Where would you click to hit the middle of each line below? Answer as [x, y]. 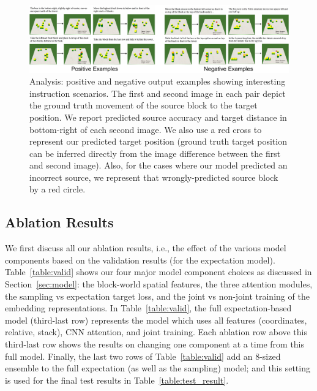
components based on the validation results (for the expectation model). [140, 260]
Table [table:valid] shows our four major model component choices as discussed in [158, 272]
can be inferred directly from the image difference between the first [155, 153]
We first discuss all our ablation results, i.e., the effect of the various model [146, 248]
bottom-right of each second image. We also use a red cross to [146, 129]
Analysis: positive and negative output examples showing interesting [158, 81]
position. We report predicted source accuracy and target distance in [158, 117]
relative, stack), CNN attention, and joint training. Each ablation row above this [156, 332]
